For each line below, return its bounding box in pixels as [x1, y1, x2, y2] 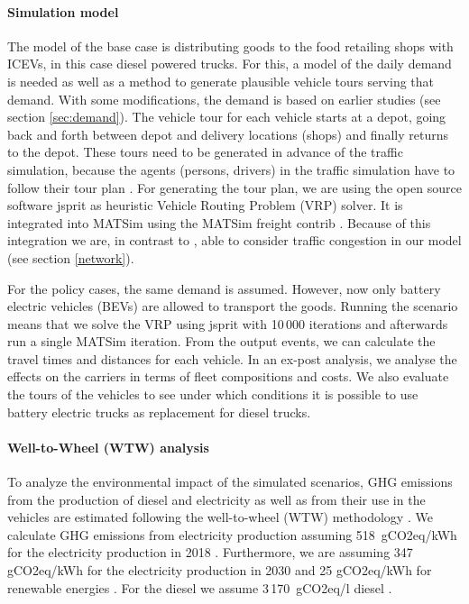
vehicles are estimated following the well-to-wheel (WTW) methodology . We [7, 508, 433, 526]
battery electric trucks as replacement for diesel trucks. [7, 402, 311, 421]
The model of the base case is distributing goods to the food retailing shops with [7, 36, 454, 55]
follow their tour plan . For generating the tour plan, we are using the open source [7, 178, 462, 197]
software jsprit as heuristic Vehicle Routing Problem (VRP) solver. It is [7, 196, 403, 215]
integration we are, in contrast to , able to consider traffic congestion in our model [7, 231, 462, 250]
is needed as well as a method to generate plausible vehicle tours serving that [7, 71, 435, 90]
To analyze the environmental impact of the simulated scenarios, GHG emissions [7, 472, 453, 491]
